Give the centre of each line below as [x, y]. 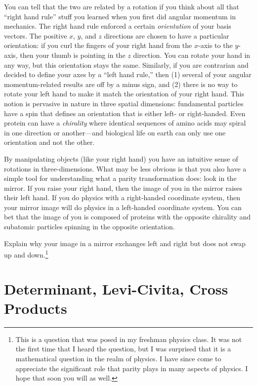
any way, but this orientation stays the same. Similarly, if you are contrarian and [126, 64]
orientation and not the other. [49, 142]
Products [36, 308]
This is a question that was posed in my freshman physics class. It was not [129, 339]
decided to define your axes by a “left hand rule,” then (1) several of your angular [128, 74]
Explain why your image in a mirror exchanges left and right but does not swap [125, 243]
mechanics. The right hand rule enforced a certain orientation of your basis [118, 26]
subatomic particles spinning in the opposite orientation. [89, 227]
